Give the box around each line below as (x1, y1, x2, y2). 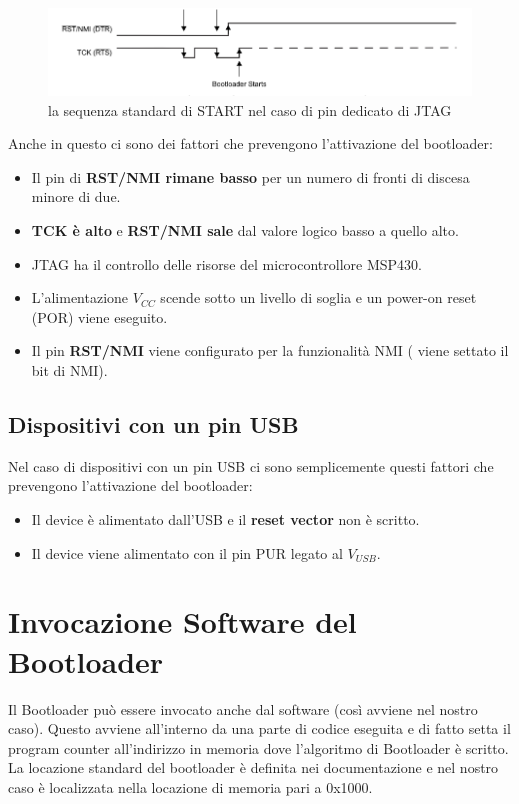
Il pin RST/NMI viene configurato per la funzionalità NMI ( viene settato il (31, 340, 509, 361)
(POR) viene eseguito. (31, 306, 168, 327)
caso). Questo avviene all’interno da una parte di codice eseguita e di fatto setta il (8, 718, 511, 739)
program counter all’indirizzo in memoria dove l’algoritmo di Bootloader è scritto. (8, 737, 509, 758)
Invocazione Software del (8, 601, 357, 642)
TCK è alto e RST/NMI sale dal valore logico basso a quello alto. (31, 220, 459, 241)
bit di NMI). (31, 360, 108, 381)
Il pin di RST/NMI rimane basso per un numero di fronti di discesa (31, 166, 470, 187)
